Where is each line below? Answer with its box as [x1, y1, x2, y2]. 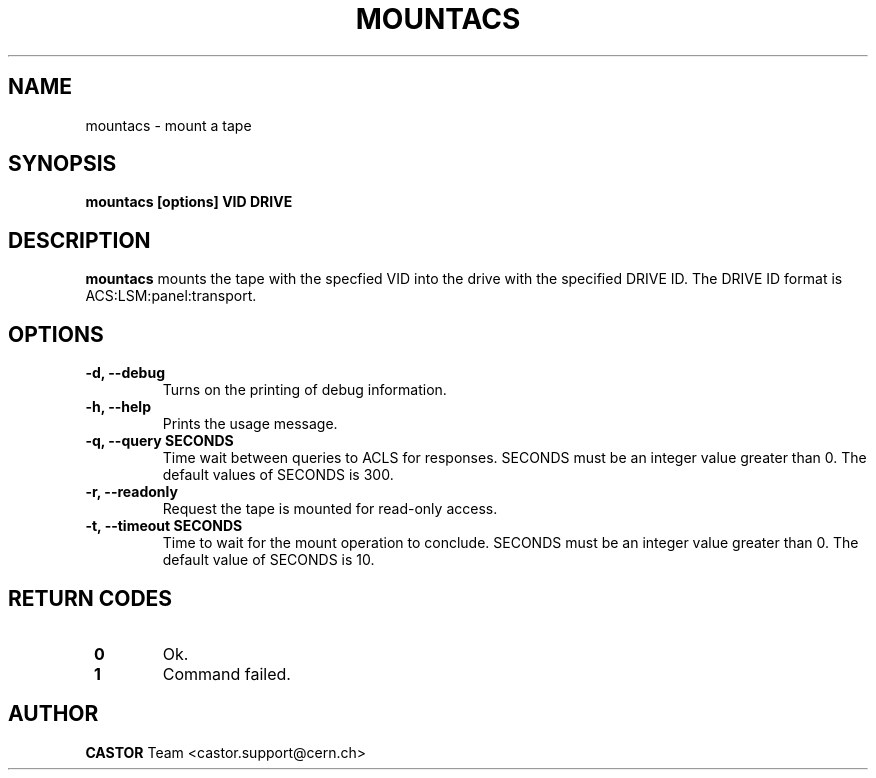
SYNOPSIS [8, 151, 117, 177]
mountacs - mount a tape [85, 116, 252, 134]
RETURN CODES [8, 585, 173, 611]
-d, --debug [85, 364, 165, 382]
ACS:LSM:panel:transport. [85, 287, 257, 305]
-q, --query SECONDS [85, 432, 234, 450]
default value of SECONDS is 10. [162, 551, 375, 569]
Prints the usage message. [162, 415, 338, 433]
